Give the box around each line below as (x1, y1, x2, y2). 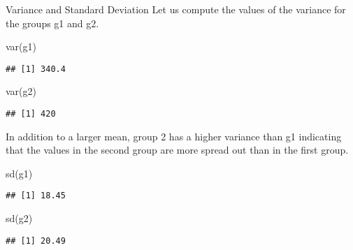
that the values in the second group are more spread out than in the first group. (6, 142, 349, 157)
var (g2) (6, 84, 37, 98)
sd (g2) (6, 211, 33, 226)
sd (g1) (6, 166, 33, 180)
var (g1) (6, 39, 37, 54)
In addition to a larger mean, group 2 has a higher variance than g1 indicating (6, 128, 342, 143)
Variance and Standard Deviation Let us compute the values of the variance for (6, 2, 346, 16)
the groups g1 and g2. (6, 15, 99, 30)
